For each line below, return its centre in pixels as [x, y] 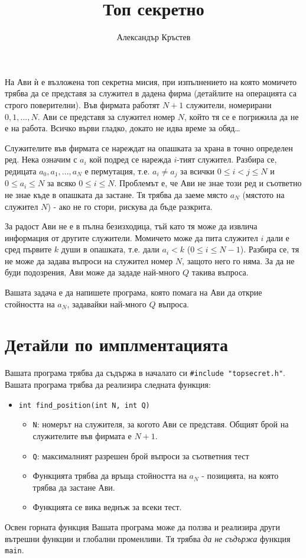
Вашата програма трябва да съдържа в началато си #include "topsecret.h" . [145, 373]
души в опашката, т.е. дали [110, 249]
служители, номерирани [229, 104]
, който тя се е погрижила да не [242, 116]
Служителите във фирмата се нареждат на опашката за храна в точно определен [149, 147]
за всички [198, 171]
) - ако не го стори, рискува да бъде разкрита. [130, 206]
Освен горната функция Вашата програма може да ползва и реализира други [143, 526]
